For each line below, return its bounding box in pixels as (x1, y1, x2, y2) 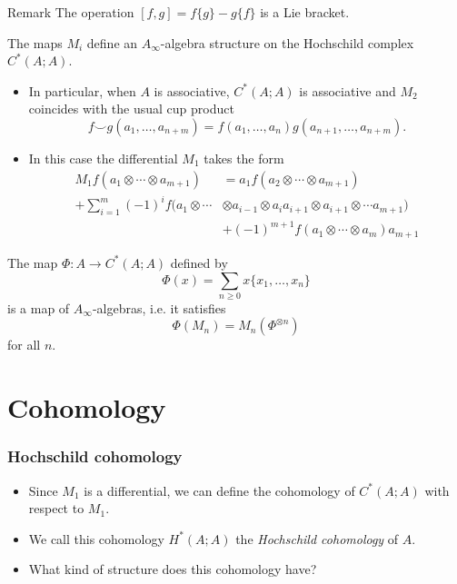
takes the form (204, 148, 284, 167)
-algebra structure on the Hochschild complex (160, 33, 414, 52)
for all (7, 335, 41, 354)
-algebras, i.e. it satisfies (92, 298, 226, 317)
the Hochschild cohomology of (235, 529, 399, 548)
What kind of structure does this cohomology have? (28, 559, 317, 579)
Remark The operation (7, 3, 134, 21)
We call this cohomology (28, 529, 164, 548)
